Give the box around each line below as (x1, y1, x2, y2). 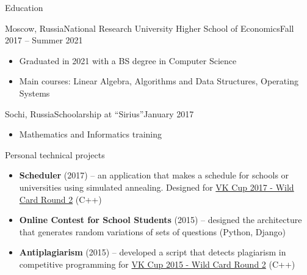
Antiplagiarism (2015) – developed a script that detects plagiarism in (19, 246, 286, 258)
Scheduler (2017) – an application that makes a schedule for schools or (19, 169, 289, 182)
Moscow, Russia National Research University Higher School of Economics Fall (5, 21, 294, 34)
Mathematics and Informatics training (19, 128, 162, 141)
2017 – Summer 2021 (5, 34, 83, 46)
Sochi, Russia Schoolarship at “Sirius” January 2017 (5, 107, 194, 120)
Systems (19, 86, 50, 99)
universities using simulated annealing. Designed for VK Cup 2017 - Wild (19, 180, 294, 193)
